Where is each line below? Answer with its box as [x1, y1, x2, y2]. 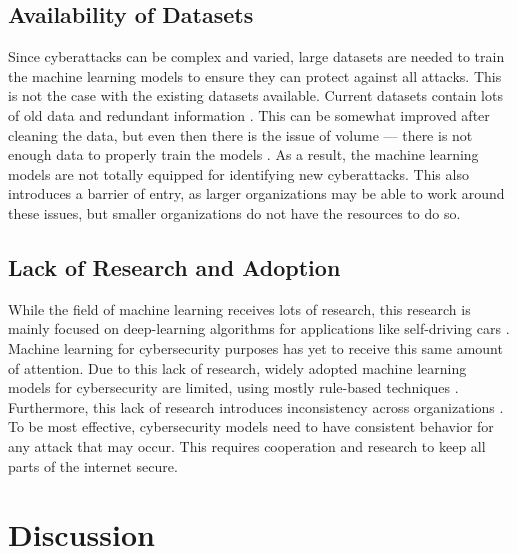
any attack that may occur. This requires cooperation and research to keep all [8, 435, 486, 456]
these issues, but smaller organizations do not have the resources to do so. [8, 202, 461, 223]
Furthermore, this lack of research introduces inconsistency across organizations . [8, 396, 504, 417]
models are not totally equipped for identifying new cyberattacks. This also [8, 163, 469, 184]
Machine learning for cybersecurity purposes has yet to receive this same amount [8, 337, 503, 358]
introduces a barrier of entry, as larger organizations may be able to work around [8, 183, 505, 204]
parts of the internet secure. [8, 455, 178, 476]
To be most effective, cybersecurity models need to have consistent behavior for [8, 416, 494, 437]
